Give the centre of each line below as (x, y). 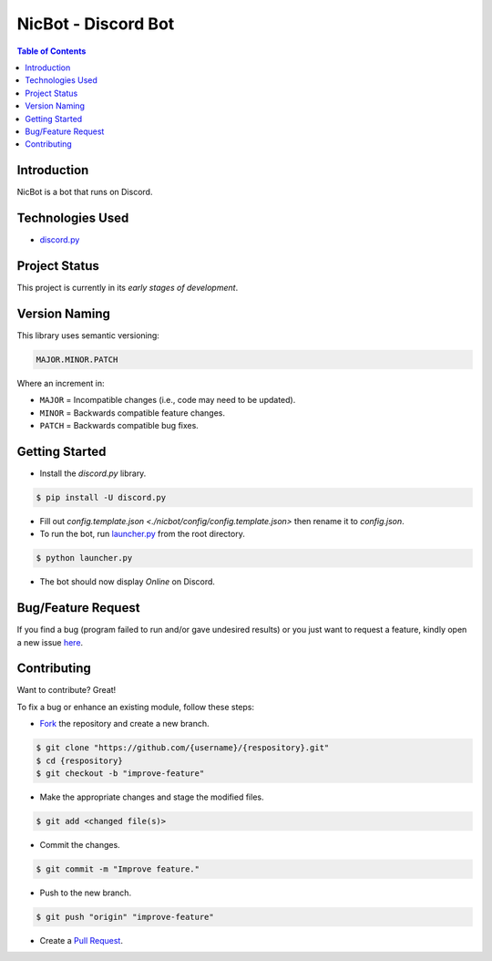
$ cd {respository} (79, 760)
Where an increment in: (61, 383)
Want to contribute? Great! (67, 690)
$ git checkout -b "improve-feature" (120, 774)
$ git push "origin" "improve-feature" (125, 917)
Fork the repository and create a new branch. (124, 724)
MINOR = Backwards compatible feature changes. (133, 413)
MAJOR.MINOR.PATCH (77, 359)
